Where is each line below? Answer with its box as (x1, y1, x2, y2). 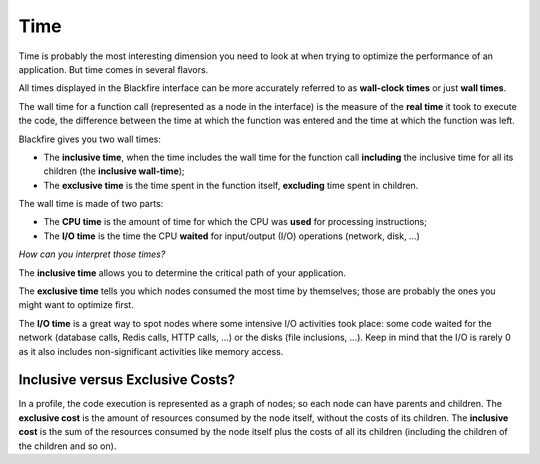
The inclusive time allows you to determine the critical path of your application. (18, 266, 347, 279)
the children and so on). (18, 440, 117, 452)
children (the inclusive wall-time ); (43, 165, 185, 177)
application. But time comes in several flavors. (18, 63, 209, 75)
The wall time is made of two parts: (18, 198, 164, 210)
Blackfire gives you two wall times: (18, 133, 162, 145)
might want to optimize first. (18, 299, 134, 311)
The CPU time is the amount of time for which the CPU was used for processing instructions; (43, 216, 427, 228)
